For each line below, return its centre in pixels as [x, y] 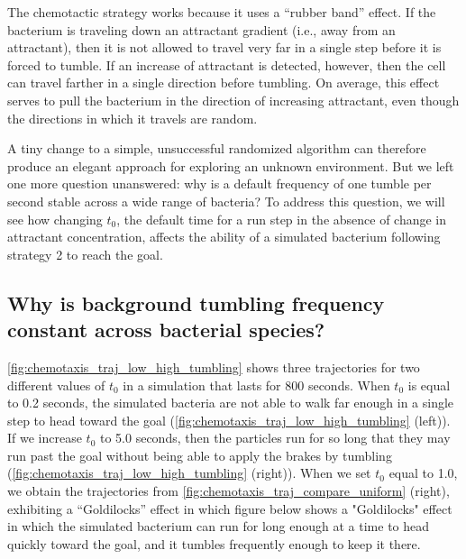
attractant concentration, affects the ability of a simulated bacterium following [224, 237]
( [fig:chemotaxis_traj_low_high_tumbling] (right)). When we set [189, 473]
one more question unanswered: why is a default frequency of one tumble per [219, 183]
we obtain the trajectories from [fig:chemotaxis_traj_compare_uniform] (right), [228, 491]
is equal [429, 385]
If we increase [45, 438]
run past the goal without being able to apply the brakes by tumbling [200, 455]
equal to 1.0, [423, 473]
